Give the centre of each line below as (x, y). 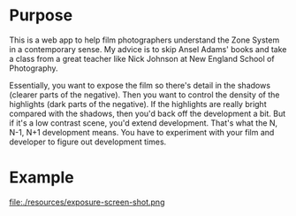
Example (42, 177)
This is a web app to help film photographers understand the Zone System (144, 40)
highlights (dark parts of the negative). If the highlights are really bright (138, 104)
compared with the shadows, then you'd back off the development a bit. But (148, 113)
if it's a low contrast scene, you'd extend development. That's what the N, (144, 123)
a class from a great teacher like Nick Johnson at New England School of (142, 58)
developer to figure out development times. (88, 142)
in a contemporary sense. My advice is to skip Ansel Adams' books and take (148, 49)
